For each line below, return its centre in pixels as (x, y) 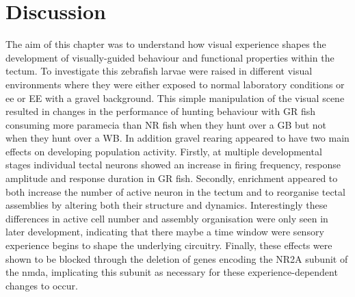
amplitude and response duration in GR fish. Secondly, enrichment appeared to (172, 178)
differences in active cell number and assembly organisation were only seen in (167, 218)
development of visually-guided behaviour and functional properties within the (170, 57)
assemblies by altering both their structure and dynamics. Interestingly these (167, 205)
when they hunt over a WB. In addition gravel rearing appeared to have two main (177, 138)
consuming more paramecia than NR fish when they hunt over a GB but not (166, 124)
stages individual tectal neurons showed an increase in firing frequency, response (173, 165)
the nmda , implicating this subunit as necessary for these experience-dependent (172, 272)
